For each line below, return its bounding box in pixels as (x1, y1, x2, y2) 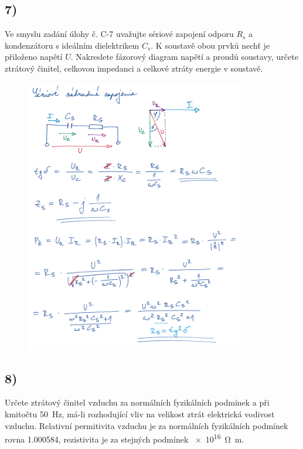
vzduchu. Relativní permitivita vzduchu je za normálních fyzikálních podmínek (5, 419, 288, 431)
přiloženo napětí (5, 50, 63, 63)
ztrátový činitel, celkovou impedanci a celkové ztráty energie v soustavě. (5, 62, 263, 74)
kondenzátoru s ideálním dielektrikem (5, 39, 139, 51)
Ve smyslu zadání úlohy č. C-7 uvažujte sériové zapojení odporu (5, 28, 234, 40)
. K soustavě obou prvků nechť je (151, 39, 270, 51)
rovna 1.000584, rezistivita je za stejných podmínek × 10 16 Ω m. (5, 431, 244, 445)
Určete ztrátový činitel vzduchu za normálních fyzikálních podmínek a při (5, 396, 270, 409)
